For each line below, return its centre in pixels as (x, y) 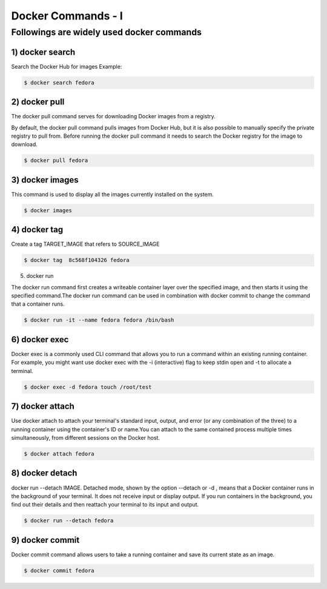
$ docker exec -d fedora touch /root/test (88, 387)
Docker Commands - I (67, 16)
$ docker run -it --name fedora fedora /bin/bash (99, 320)
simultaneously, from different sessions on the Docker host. (86, 438)
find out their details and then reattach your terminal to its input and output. (105, 505)
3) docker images (45, 180)
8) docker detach (44, 473)
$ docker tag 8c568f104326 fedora (77, 260)
